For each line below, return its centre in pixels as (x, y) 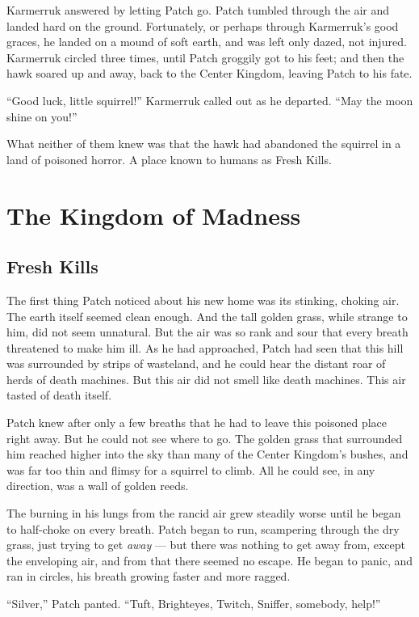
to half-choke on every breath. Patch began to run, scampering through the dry (203, 528)
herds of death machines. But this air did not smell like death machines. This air (206, 379)
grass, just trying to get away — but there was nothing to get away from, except (206, 545)
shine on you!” (42, 116)
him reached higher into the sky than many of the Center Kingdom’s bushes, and (207, 454)
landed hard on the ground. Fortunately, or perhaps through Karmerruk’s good (203, 25)
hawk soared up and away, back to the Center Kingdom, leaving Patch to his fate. (209, 73)
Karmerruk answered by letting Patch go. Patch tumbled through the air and (198, 10)
